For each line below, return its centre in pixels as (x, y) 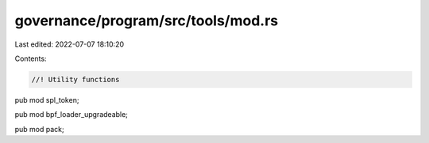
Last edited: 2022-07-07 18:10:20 (70, 44)
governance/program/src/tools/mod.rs (147, 21)
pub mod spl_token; (47, 100)
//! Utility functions (75, 79)
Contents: (31, 58)
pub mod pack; (40, 129)
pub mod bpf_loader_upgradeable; (71, 115)
